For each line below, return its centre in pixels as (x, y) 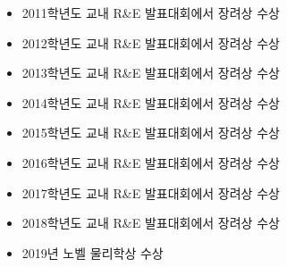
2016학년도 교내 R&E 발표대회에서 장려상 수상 (151, 162)
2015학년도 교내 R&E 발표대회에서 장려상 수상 (151, 133)
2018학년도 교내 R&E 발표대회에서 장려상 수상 (151, 223)
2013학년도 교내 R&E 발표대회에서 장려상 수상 (151, 73)
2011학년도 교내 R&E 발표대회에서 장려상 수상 (151, 13)
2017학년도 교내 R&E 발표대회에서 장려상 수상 (151, 192)
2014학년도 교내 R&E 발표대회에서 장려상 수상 (151, 102)
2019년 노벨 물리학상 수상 (93, 252)
